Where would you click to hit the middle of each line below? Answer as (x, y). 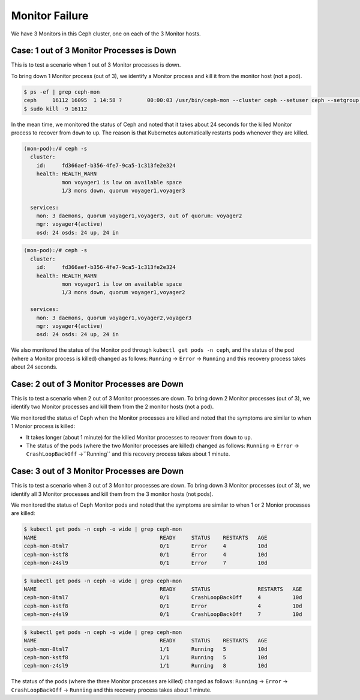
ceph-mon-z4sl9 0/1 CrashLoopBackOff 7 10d (163, 614)
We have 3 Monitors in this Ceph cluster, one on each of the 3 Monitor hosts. (106, 34)
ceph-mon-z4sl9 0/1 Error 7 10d (145, 563)
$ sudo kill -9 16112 (55, 109)
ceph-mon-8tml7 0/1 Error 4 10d (145, 546)
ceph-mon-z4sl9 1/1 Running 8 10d (145, 666)
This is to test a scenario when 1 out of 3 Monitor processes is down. (96, 65)
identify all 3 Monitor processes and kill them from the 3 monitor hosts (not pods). (112, 494)
